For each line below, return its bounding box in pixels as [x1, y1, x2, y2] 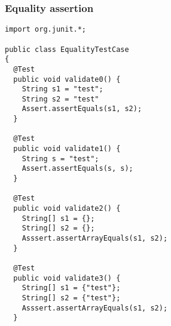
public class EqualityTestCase [5, 45, 129, 54]
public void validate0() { [13, 75, 121, 84]
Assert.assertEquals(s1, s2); [22, 104, 142, 113]
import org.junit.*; [5, 25, 87, 34]
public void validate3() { [13, 273, 121, 282]
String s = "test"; [22, 154, 99, 163]
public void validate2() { [13, 204, 121, 213]
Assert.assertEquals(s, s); [22, 164, 133, 173]
